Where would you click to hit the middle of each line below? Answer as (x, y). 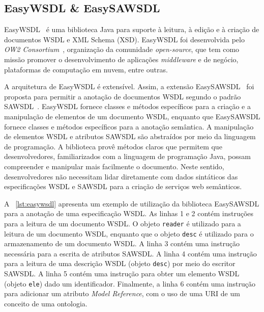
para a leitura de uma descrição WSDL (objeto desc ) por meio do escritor (120, 263)
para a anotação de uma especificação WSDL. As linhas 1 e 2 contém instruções (129, 213)
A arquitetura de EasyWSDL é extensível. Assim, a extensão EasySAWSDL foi (129, 86)
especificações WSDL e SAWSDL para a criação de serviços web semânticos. (123, 186)
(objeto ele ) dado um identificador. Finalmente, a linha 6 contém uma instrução (130, 283)
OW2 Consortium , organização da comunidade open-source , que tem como (122, 49)
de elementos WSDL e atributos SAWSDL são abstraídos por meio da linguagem (130, 136)
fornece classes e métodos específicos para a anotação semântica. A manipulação (129, 126)
